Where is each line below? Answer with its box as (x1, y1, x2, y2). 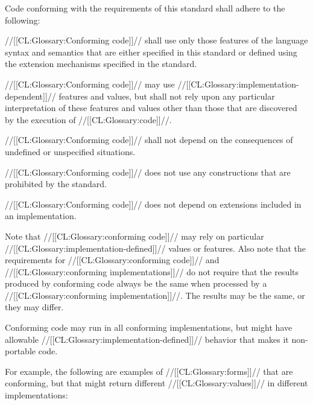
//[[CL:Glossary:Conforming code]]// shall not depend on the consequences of (5, 133, 293, 146)
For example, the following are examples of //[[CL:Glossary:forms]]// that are (5, 365, 293, 377)
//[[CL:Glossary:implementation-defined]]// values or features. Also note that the (5, 241, 306, 254)
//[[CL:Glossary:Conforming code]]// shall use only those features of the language (5, 34, 308, 46)
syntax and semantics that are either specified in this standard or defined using (5, 45, 297, 58)
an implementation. (5, 209, 77, 222)
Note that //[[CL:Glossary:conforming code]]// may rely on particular (5, 229, 264, 242)
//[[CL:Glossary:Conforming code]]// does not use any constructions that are (5, 165, 291, 178)
